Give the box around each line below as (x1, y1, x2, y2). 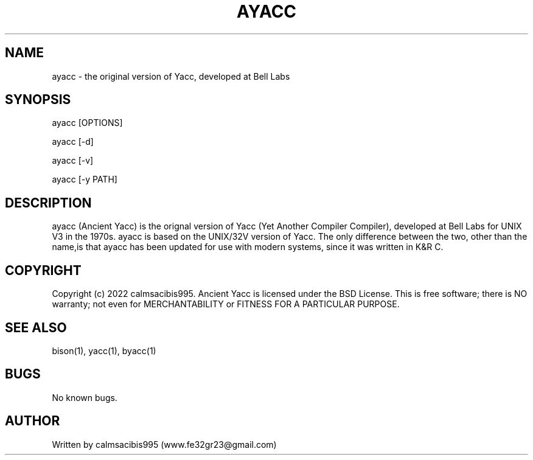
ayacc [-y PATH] (52, 174, 117, 185)
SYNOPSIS (5, 92, 71, 108)
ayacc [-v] (52, 155, 94, 166)
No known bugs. (52, 392, 117, 403)
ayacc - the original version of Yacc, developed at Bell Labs (52, 71, 290, 82)
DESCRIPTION (5, 195, 92, 211)
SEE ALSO (5, 319, 67, 335)
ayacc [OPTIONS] (52, 117, 123, 128)
